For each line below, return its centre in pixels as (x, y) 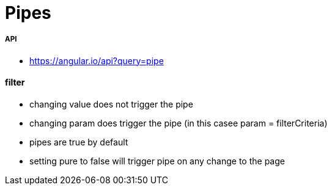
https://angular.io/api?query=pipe (97, 60)
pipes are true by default (79, 142)
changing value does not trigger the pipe (111, 104)
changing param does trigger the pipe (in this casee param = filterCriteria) (179, 123)
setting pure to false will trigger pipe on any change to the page (157, 161)
